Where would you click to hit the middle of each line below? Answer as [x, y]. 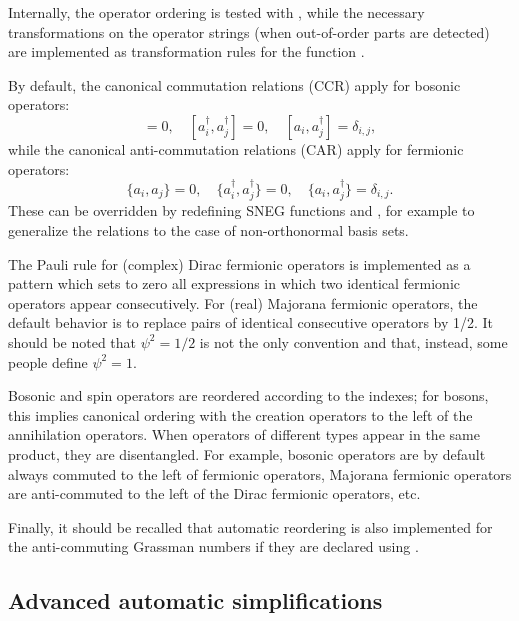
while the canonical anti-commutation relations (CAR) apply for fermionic [236, 148]
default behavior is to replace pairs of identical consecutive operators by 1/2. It [251, 322]
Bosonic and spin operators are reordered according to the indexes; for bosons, [248, 395]
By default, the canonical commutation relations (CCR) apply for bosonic [234, 84]
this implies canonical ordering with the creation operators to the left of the [240, 414]
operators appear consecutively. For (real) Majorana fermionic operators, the [243, 302]
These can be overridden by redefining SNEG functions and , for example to [241, 210]
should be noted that [72, 341]
